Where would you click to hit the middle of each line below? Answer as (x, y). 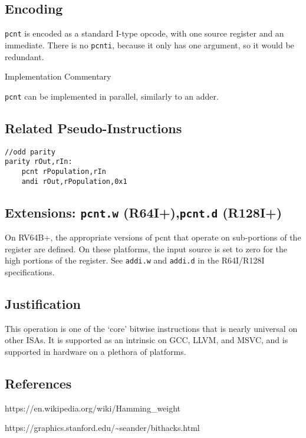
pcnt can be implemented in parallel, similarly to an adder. (112, 96)
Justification (43, 303)
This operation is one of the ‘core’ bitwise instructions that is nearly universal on (151, 328)
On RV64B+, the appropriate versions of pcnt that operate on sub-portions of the (153, 237)
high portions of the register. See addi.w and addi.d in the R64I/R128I (135, 260)
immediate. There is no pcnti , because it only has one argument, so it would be (149, 45)
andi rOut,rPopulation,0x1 (74, 181)
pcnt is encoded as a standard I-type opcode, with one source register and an (144, 33)
